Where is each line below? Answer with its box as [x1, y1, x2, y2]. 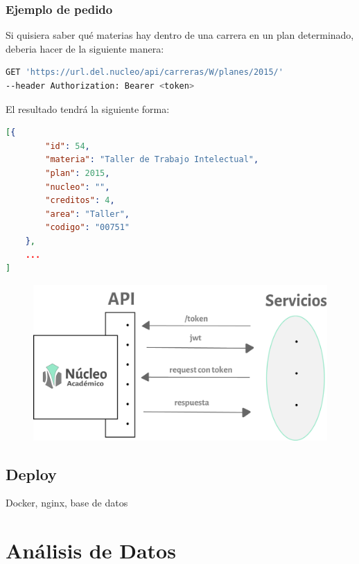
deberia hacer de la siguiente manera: [6, 41, 164, 55]
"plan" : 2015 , [45, 168, 110, 178]
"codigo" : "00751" [45, 222, 130, 233]
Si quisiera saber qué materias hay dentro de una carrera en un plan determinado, [6, 28, 354, 42]
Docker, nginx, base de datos [6, 495, 128, 510]
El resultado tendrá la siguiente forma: [6, 101, 170, 116]
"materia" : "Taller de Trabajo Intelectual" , [45, 155, 259, 165]
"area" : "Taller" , [45, 209, 130, 219]
